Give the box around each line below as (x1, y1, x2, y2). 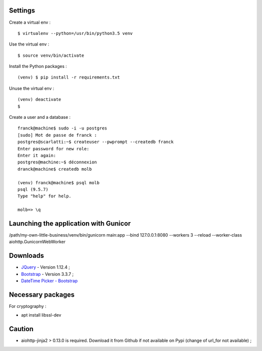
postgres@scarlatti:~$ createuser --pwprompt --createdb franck (17, 139, 174, 145)
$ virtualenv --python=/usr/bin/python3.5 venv (17, 31, 133, 36)
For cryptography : (9, 303, 47, 309)
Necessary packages (9, 290, 75, 299)
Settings (9, 6, 35, 15)
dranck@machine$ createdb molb (17, 166, 92, 172)
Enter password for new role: (17, 146, 90, 151)
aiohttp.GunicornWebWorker (9, 239, 65, 245)
